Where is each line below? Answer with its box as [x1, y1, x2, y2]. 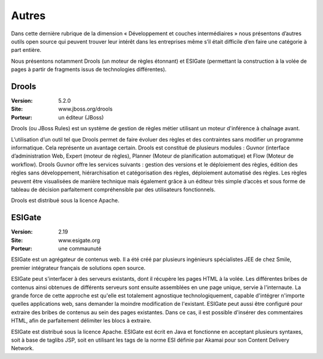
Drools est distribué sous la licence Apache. [11, 197, 120, 204]
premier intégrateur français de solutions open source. [11, 264, 146, 271]
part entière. [11, 47, 42, 54]
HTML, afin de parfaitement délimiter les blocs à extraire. [11, 317, 152, 324]
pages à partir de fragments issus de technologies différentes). [11, 66, 167, 73]
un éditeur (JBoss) [58, 113, 104, 121]
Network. [11, 345, 34, 352]
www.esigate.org [58, 237, 100, 244]
